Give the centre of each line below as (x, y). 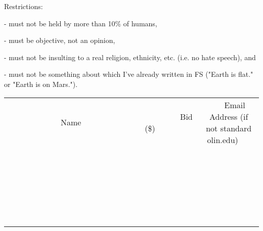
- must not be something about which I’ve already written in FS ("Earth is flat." (129, 74)
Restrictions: (24, 6)
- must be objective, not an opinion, (60, 40)
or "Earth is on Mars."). (41, 84)
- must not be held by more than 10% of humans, (81, 23)
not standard (229, 128)
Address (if (229, 116)
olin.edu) (223, 140)
